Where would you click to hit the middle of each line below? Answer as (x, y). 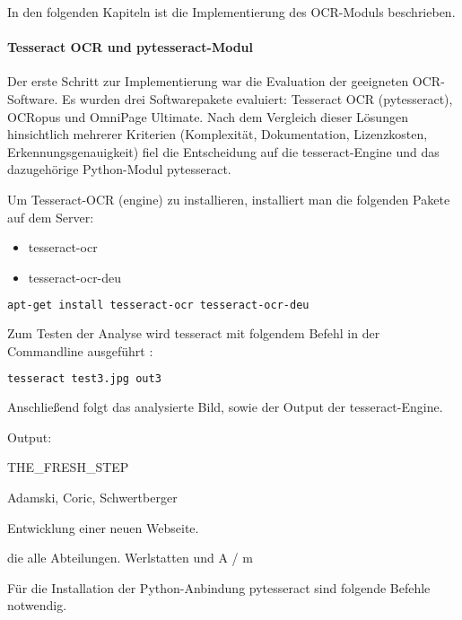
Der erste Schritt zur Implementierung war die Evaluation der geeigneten (208, 81)
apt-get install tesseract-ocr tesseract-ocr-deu (158, 306)
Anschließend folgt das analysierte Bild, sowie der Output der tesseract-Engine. (225, 407)
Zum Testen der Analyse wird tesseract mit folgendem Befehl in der (194, 333)
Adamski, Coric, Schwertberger (92, 498)
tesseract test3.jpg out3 (84, 379)
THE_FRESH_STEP (68, 467)
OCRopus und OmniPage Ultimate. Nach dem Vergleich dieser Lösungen (208, 116)
